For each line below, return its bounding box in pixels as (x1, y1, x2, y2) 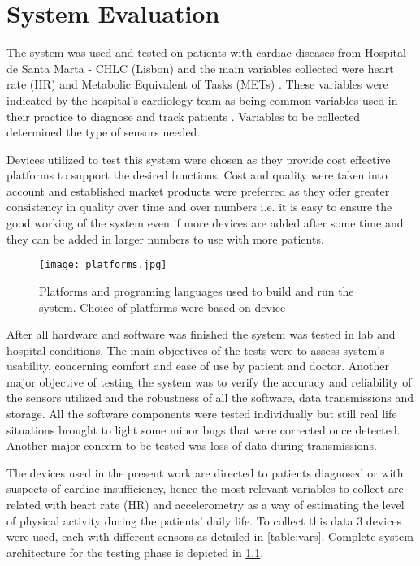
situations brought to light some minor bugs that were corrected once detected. (6, 421, 401, 438)
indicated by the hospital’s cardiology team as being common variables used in (6, 91, 398, 108)
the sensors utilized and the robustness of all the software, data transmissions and (6, 389, 414, 406)
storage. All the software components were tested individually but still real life (6, 405, 397, 422)
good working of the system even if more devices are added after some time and (6, 214, 404, 231)
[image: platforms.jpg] (39, 259, 167, 271)
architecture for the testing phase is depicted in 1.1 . (6, 543, 264, 560)
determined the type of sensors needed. (6, 123, 201, 140)
